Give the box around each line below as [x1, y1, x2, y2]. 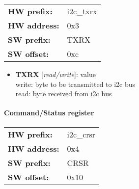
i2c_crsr [67, 128, 96, 140]
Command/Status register [4, 108, 94, 118]
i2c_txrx [67, 5, 97, 17]
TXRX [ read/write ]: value [15, 69, 96, 79]
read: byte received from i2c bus [15, 88, 112, 99]
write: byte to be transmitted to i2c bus [15, 79, 136, 89]
